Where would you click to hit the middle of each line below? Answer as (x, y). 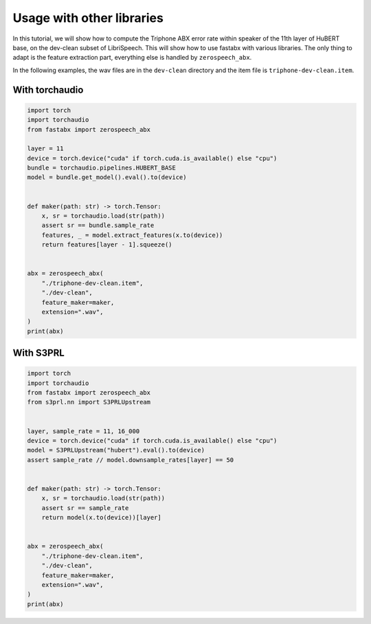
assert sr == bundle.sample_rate (98, 226)
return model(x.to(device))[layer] (101, 518)
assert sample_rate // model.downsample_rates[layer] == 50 (131, 460)
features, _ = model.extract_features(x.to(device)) (132, 235)
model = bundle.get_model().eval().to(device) (107, 177)
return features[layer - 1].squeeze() (107, 245)
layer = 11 (45, 149)
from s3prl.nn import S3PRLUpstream (89, 402)
